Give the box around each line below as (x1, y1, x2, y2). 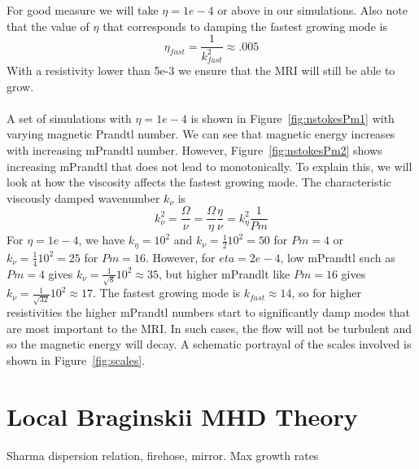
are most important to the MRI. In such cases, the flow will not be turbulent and (7, 319, 412, 336)
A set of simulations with (7, 109, 132, 126)
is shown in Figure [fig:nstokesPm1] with (190, 109, 395, 126)
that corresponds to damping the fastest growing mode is (103, 17, 387, 34)
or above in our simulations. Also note (217, 2, 408, 18)
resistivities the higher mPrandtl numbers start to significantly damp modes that (7, 304, 411, 321)
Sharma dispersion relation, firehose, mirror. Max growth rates (7, 446, 319, 463)
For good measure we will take (7, 2, 159, 18)
